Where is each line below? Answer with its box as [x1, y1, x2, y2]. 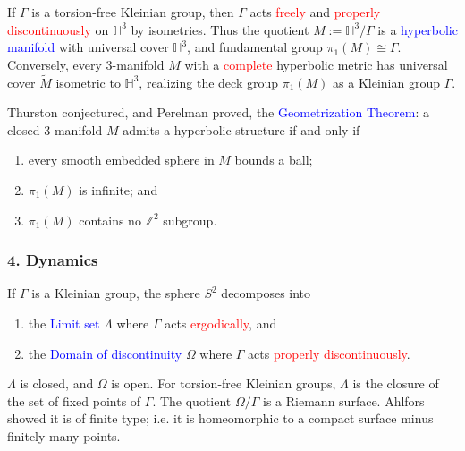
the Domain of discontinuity [28, 344, 182, 362]
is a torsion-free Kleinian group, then [31, 3, 234, 21]
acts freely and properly [249, 3, 381, 21]
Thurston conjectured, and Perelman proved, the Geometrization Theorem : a [7, 103, 429, 122]
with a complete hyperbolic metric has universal [184, 55, 448, 73]
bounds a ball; [234, 150, 313, 169]
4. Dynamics [7, 249, 98, 271]
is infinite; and [79, 180, 158, 199]
